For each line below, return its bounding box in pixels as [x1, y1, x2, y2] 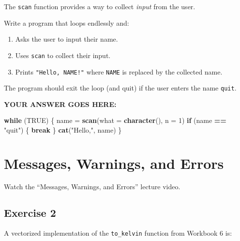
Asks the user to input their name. [15, 34, 118, 44]
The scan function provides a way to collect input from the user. [4, 1, 195, 11]
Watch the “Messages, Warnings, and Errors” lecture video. [4, 181, 180, 191]
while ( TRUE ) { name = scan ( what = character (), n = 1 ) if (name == [4, 115, 226, 125]
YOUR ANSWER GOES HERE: [4, 99, 117, 109]
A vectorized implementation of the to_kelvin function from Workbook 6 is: [4, 227, 232, 238]
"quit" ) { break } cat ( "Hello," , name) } [4, 125, 122, 135]
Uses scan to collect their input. [15, 50, 111, 60]
